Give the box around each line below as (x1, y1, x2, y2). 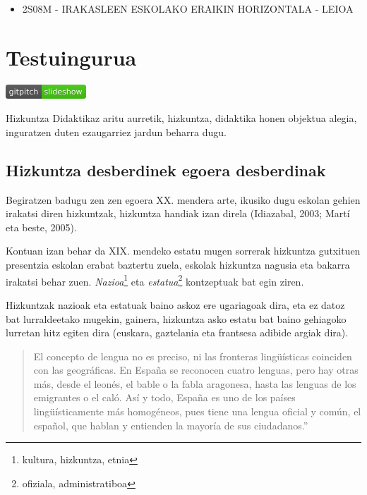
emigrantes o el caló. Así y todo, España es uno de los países (33, 390, 296, 405)
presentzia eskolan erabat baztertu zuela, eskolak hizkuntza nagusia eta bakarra (6, 257, 350, 272)
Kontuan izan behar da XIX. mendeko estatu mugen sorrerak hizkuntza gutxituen (6, 243, 361, 258)
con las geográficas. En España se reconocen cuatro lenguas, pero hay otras (33, 362, 359, 377)
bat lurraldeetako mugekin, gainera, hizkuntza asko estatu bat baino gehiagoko (6, 311, 347, 326)
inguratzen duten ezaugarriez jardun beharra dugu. (6, 124, 227, 139)
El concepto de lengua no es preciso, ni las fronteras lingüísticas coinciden (33, 348, 352, 363)
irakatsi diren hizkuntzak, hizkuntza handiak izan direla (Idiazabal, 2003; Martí (6, 206, 350, 221)
